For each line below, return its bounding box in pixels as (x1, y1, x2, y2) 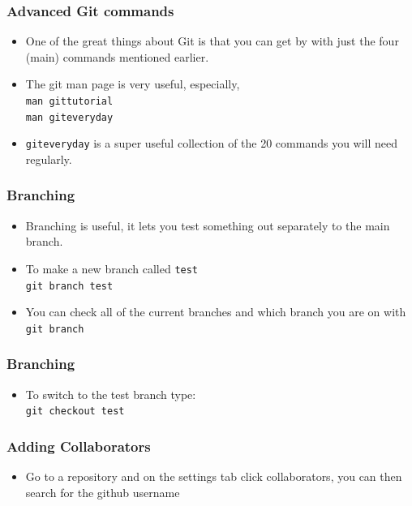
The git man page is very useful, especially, (25, 75, 240, 92)
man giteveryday (25, 111, 114, 123)
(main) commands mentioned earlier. (25, 48, 209, 65)
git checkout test (25, 405, 125, 418)
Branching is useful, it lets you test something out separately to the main (25, 217, 390, 234)
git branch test (25, 280, 114, 292)
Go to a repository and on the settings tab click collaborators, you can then (25, 468, 402, 485)
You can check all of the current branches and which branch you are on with (25, 303, 406, 320)
